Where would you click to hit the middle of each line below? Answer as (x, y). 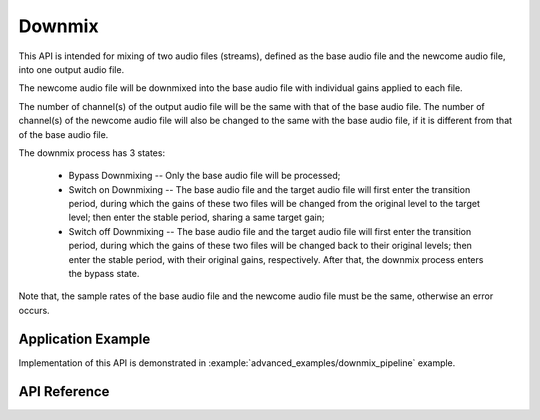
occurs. (34, 310)
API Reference (64, 391)
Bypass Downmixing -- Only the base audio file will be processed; (204, 176)
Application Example (84, 338)
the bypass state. (104, 274)
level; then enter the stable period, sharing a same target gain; (196, 217)
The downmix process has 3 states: (91, 152)
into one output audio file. (71, 69)
